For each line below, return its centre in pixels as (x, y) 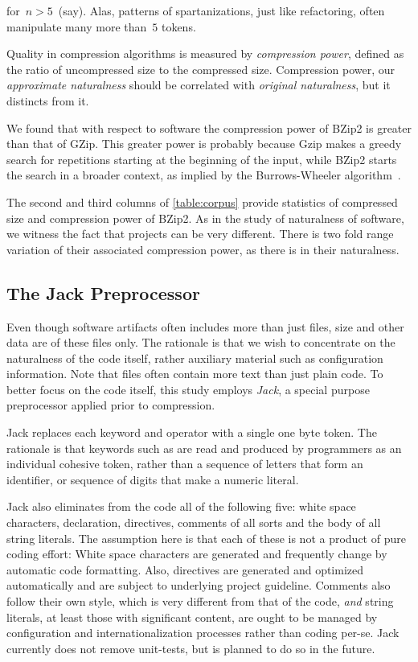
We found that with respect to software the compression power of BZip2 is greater (209, 127)
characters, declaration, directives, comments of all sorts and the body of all (194, 522)
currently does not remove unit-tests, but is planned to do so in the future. (191, 648)
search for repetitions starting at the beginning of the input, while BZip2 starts (202, 159)
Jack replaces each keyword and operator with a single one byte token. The (192, 432)
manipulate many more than (77, 26)
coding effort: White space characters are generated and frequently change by (197, 554)
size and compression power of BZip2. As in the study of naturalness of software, (205, 218)
